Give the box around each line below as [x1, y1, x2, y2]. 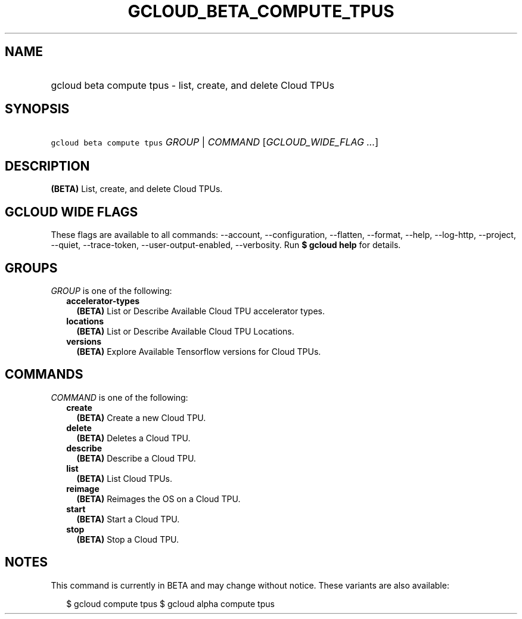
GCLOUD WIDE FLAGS [5, 204, 138, 219]
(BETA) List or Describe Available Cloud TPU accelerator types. [76, 305, 325, 316]
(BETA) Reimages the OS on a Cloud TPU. [76, 493, 241, 504]
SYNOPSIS [5, 101, 70, 117]
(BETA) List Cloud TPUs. [76, 473, 173, 484]
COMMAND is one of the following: [51, 392, 188, 403]
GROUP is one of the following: [51, 285, 172, 296]
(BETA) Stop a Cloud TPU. [76, 534, 179, 544]
